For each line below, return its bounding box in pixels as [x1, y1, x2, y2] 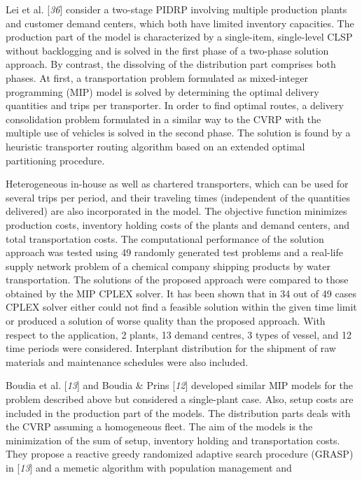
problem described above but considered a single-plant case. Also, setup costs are [6, 392, 354, 407]
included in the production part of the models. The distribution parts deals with [6, 405, 351, 420]
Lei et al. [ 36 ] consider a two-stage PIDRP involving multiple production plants [6, 2, 347, 16]
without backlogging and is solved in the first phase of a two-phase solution [6, 43, 329, 57]
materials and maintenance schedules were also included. [6, 354, 249, 369]
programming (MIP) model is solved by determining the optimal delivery [6, 84, 319, 99]
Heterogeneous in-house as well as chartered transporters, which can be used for [6, 176, 349, 191]
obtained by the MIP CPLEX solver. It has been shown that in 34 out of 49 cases [6, 285, 356, 300]
